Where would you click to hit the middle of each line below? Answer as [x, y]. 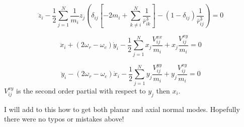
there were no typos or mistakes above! [64, 119]
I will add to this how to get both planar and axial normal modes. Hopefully [122, 109]
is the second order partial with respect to [81, 90]
